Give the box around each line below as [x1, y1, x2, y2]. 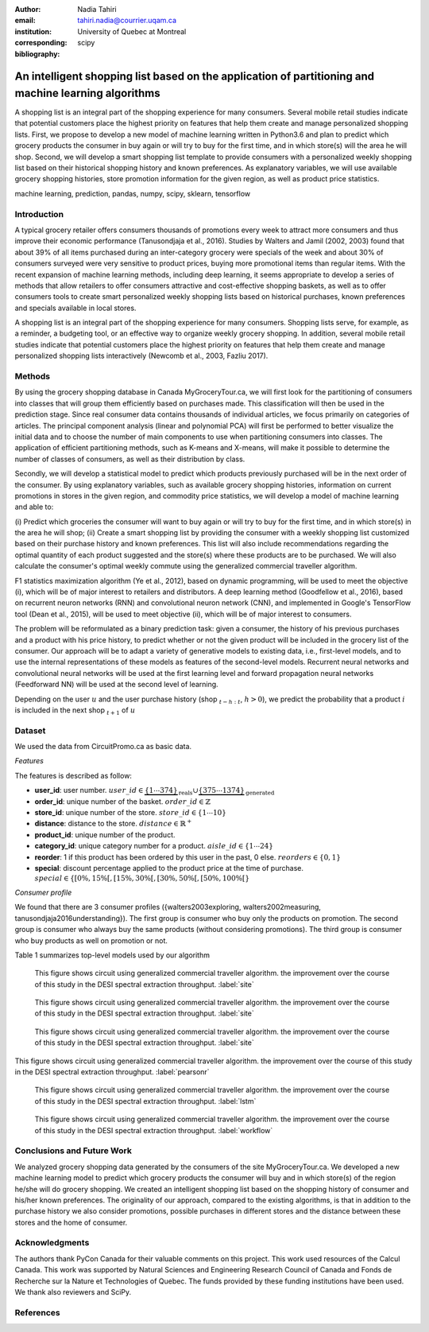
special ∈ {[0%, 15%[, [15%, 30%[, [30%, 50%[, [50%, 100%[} [34, 874, 250, 883]
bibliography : [14, 49, 60, 59]
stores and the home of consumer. [14, 1217, 128, 1227]
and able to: [14, 502, 54, 512]
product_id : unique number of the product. [34, 829, 176, 839]
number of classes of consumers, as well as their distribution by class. [14, 454, 245, 464]
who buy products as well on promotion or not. [14, 935, 168, 946]
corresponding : [14, 38, 68, 48]
